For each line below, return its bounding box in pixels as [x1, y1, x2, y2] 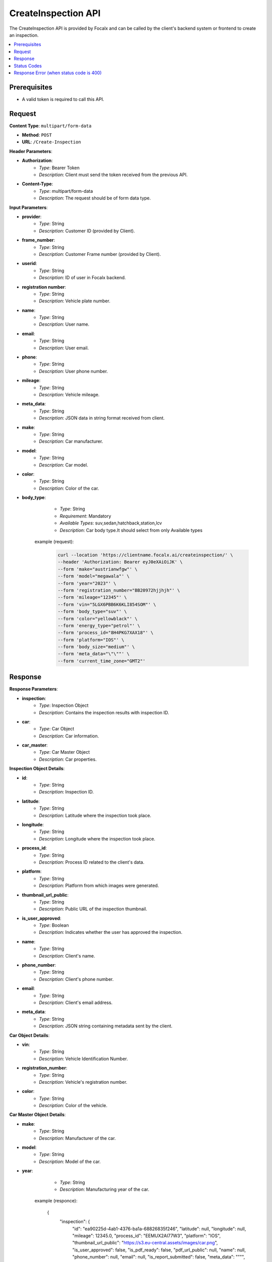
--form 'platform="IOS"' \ [57, 637, 124, 643]
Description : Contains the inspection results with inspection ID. [39, 709, 169, 715]
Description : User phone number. [39, 368, 108, 374]
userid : [22, 260, 37, 267]
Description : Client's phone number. [39, 976, 114, 982]
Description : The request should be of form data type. [39, 195, 151, 201]
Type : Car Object [39, 726, 75, 732]
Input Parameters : [9, 204, 48, 211]
